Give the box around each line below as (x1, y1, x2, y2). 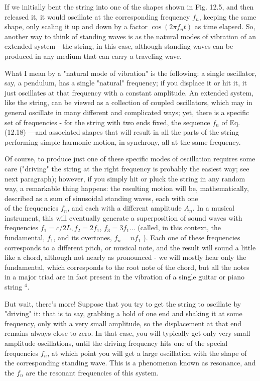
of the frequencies (5, 203, 59, 213)
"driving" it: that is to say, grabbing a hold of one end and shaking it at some (5, 308, 242, 319)
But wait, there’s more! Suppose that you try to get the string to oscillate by (5, 298, 241, 309)
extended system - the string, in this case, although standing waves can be (5, 41, 233, 51)
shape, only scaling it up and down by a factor (5, 21, 148, 32)
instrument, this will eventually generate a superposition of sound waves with (5, 212, 242, 223)
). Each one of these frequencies (143, 232, 240, 243)
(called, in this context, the (138, 222, 221, 233)
